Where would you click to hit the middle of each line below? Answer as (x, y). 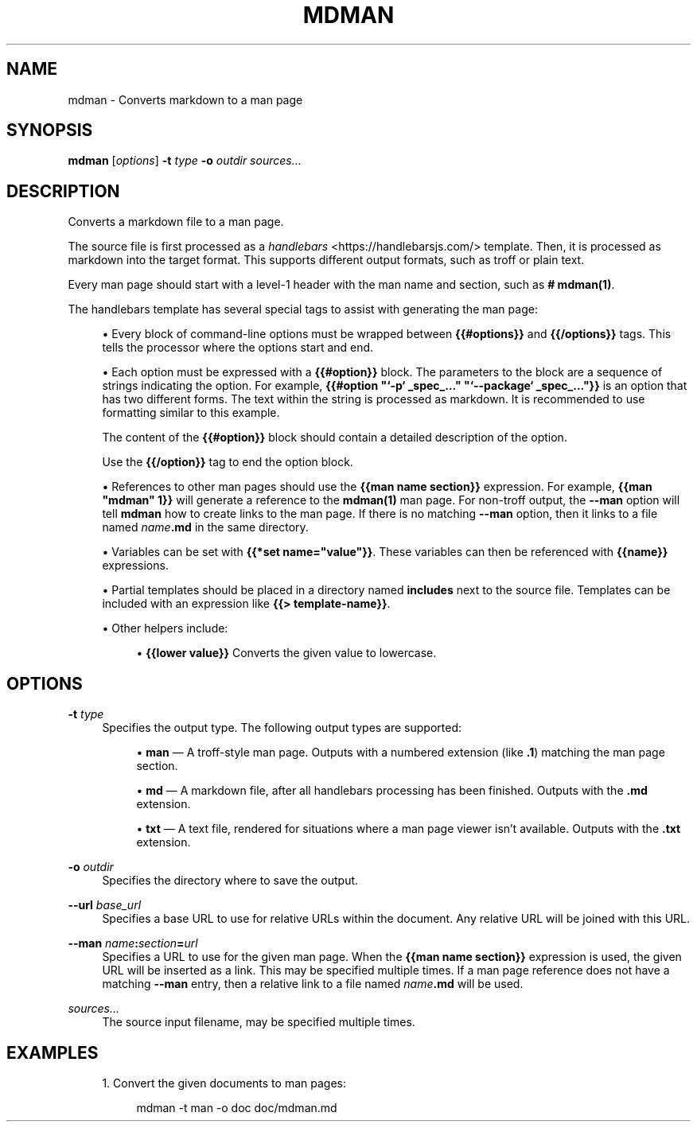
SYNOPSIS (50, 130)
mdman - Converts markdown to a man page (185, 99)
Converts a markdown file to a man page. (176, 222)
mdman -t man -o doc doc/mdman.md (237, 1107)
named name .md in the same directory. (205, 527)
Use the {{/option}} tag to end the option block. (228, 462)
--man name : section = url (133, 943)
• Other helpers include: (165, 628)
